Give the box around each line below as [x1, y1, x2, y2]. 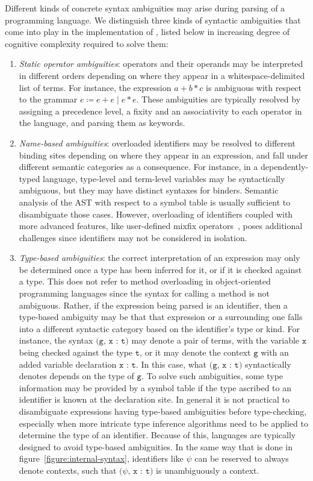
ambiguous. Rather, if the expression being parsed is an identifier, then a [19, 298, 288, 311]
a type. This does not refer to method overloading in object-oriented [19, 275, 271, 288]
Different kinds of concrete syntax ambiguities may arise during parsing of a [5, 2, 285, 14]
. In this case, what [135, 357, 207, 370]
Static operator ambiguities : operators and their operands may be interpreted [19, 57, 303, 70]
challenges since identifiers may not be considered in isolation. [19, 231, 247, 244]
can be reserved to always [194, 452, 289, 465]
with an [261, 346, 289, 359]
